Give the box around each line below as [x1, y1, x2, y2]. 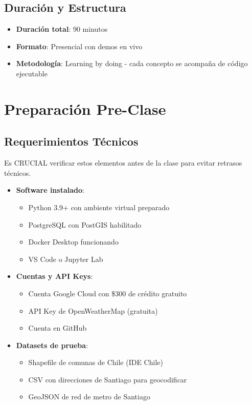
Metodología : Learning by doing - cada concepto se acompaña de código [16, 58, 248, 69]
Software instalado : [16, 185, 84, 195]
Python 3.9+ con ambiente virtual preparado [28, 201, 170, 212]
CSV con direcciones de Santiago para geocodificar [28, 374, 187, 384]
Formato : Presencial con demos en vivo [16, 40, 143, 51]
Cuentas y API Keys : [16, 271, 93, 281]
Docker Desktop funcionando [28, 236, 119, 247]
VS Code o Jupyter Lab [28, 253, 103, 264]
